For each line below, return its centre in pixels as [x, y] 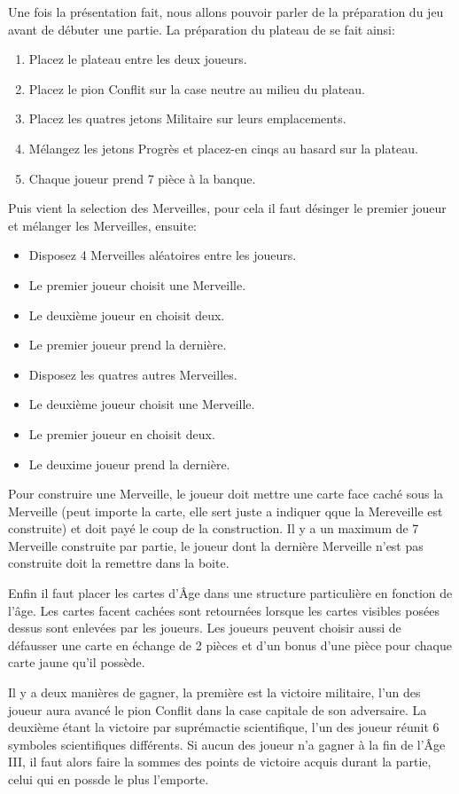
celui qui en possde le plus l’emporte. [109, 779]
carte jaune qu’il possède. [77, 662]
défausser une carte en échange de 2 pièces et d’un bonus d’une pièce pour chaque [230, 645]
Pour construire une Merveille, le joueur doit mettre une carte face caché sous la [226, 494]
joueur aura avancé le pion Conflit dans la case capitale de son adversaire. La [218, 709]
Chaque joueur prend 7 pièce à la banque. [142, 178]
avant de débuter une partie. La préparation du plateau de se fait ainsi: [202, 29]
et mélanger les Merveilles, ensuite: [102, 225]
